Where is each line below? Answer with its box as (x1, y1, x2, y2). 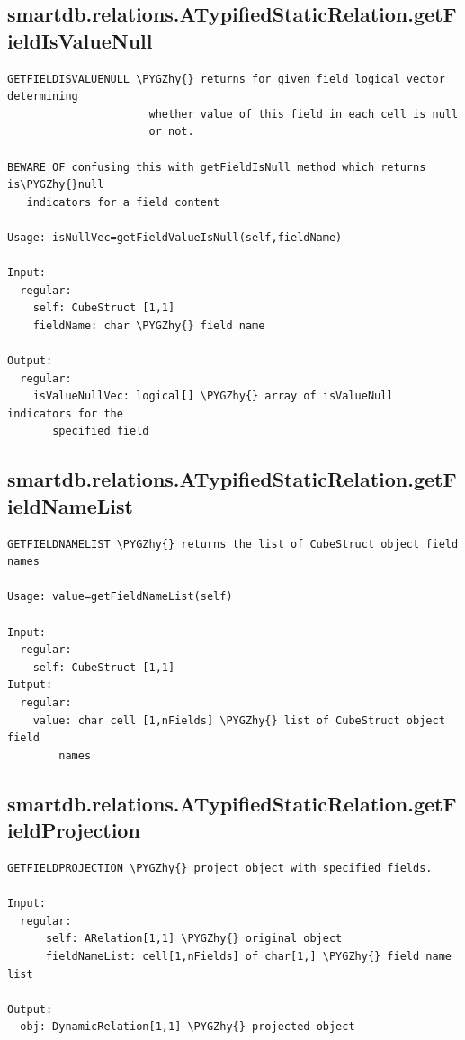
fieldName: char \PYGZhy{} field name (32, 318, 265, 332)
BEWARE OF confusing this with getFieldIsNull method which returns (7, 160, 426, 174)
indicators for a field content (26, 195, 220, 209)
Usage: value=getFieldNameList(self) (7, 590, 233, 604)
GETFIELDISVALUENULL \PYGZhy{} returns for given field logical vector (7, 72, 445, 85)
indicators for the (7, 407, 123, 420)
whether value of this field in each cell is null (148, 107, 459, 121)
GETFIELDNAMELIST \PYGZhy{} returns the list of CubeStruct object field (7, 537, 459, 551)
